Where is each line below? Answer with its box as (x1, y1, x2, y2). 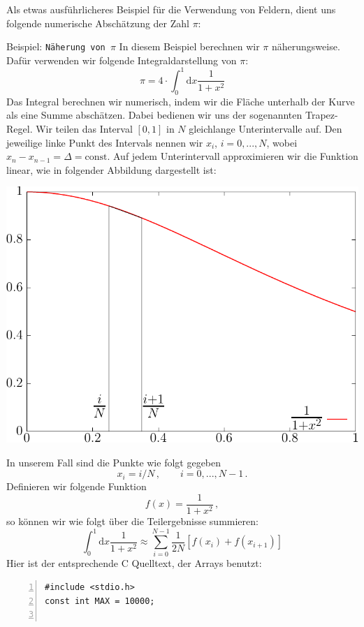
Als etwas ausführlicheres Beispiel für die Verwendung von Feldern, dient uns (6, 2, 336, 16)
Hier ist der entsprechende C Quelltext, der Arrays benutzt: (6, 556, 262, 570)
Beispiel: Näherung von (6, 39, 105, 54)
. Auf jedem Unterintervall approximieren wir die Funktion (107, 149, 358, 163)
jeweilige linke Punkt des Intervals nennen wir (6, 135, 203, 149)
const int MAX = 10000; (45, 596, 155, 606)
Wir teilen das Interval (36, 121, 133, 135)
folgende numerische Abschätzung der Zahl (6, 15, 189, 30)
